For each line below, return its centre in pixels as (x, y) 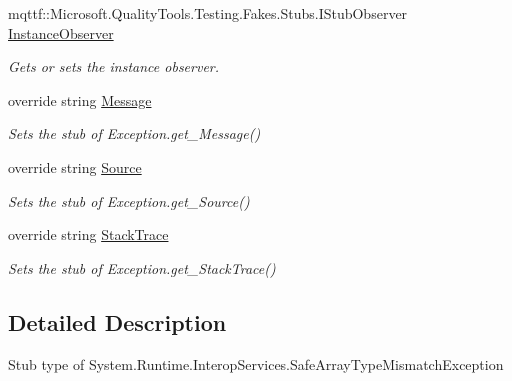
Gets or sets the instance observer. (114, 66)
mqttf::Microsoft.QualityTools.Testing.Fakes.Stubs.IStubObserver (208, 13)
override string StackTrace (88, 234)
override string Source (75, 166)
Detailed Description (117, 321)
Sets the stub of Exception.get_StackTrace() (142, 267)
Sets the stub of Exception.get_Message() (134, 133)
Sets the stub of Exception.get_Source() (129, 200)
